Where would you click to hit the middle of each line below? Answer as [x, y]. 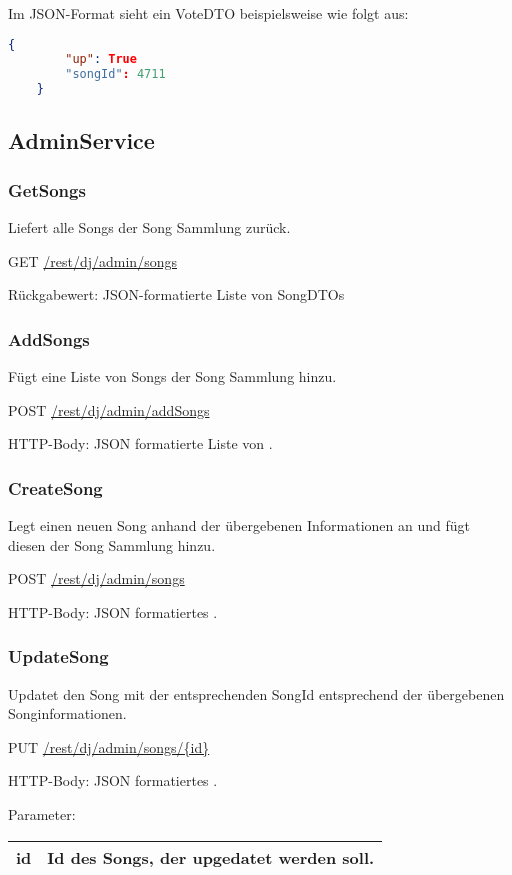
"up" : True [101, 59]
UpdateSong [58, 656]
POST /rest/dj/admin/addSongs [109, 409]
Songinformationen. [67, 713]
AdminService [81, 140]
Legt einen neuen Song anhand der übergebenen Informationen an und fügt [239, 525]
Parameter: [42, 814]
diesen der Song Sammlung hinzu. [112, 544]
